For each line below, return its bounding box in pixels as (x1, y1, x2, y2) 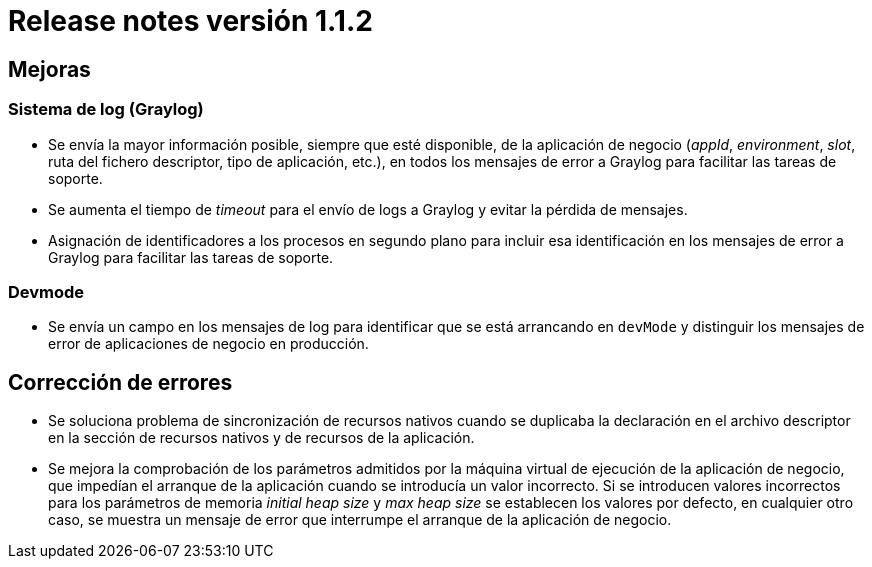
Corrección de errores (8, 369, 233, 395)
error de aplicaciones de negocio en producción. (48, 335, 369, 353)
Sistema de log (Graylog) (8, 99, 204, 120)
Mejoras (8, 56, 91, 82)
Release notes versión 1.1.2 (8, 4, 373, 38)
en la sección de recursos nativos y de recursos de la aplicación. (48, 429, 475, 447)
